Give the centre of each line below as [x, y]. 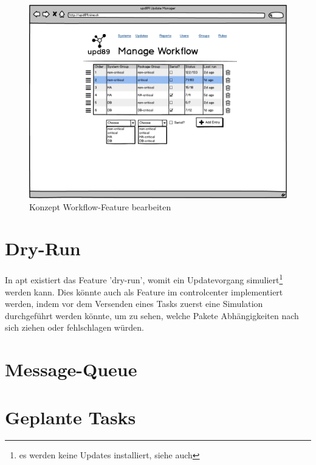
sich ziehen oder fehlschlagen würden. [74, 327]
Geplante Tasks [70, 417]
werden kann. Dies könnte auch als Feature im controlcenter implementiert [144, 291]
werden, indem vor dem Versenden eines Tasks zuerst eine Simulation [134, 304]
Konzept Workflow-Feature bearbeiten [100, 206]
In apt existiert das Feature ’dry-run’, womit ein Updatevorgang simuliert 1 [144, 279]
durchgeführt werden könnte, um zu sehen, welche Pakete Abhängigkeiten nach [152, 315]
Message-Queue [71, 369]
